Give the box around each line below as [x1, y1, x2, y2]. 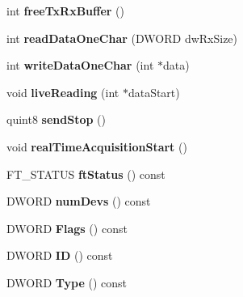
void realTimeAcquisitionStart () [6, 138, 187, 155]
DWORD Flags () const [6, 219, 128, 236]
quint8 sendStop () [6, 111, 106, 128]
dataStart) [128, 83, 180, 100]
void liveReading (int [6, 83, 119, 100]
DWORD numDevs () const [6, 193, 151, 210]
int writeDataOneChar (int [6, 57, 154, 74]
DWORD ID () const [6, 247, 113, 264]
